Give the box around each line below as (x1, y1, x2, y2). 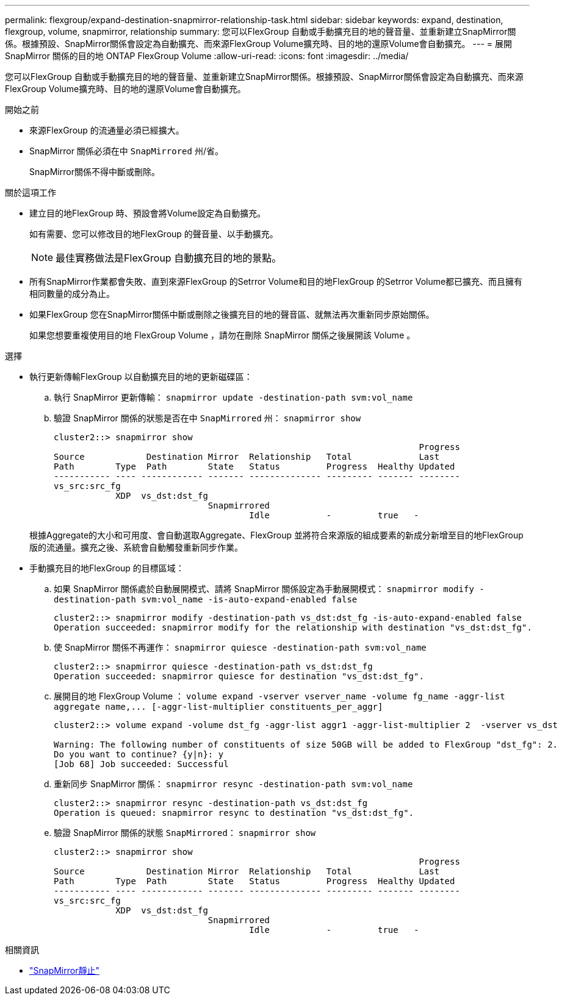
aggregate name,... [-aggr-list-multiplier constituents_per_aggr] (54, 702, 383, 712)
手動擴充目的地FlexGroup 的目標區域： (29, 563, 184, 573)
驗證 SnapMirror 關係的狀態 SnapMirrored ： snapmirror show (54, 827, 316, 838)
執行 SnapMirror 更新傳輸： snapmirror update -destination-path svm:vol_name (54, 392, 413, 402)
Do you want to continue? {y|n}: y (54, 749, 224, 759)
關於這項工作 (5, 187, 56, 198)
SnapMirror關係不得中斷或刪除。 (29, 166, 160, 177)
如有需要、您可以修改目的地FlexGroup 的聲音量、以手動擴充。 (29, 229, 278, 239)
